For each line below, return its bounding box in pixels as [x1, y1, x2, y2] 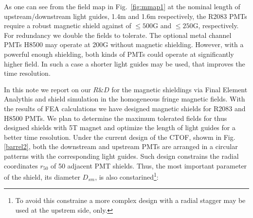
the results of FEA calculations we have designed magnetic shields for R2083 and [4, 103, 246, 113]
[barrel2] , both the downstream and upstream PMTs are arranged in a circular [4, 141, 238, 151]
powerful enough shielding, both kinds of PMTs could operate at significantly [4, 49, 234, 59]
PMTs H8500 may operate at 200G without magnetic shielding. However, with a [4, 39, 244, 50]
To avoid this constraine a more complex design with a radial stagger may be [15, 195, 246, 205]
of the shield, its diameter [4, 171, 80, 182]
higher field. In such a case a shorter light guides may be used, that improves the [4, 58, 245, 68]
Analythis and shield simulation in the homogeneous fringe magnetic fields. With [4, 94, 245, 104]
